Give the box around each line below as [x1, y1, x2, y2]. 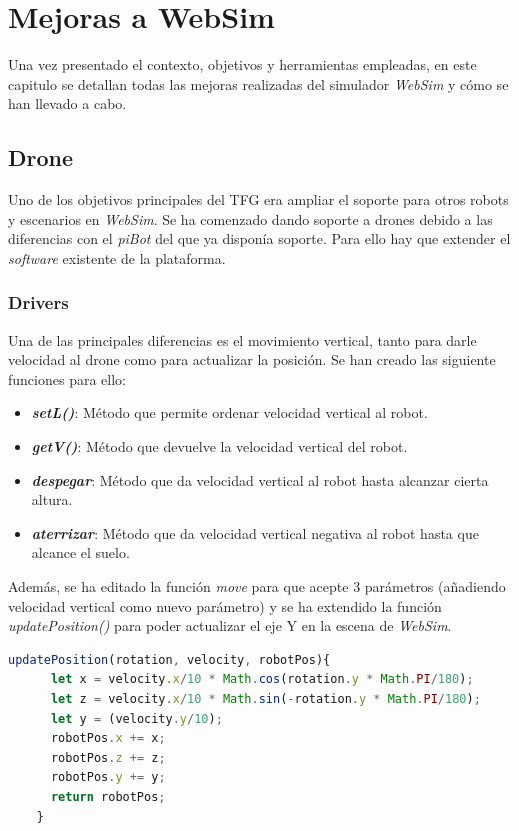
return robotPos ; [50, 789, 166, 804]
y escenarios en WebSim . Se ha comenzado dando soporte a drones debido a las [8, 208, 493, 229]
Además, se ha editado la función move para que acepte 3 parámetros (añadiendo [8, 576, 506, 597]
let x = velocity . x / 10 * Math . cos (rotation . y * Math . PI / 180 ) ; [50, 672, 474, 687]
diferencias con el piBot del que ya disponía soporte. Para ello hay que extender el [8, 228, 511, 249]
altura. [31, 489, 73, 510]
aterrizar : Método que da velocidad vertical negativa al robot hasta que [31, 522, 479, 543]
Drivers [8, 290, 69, 315]
